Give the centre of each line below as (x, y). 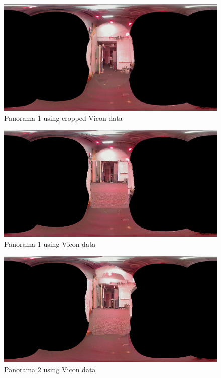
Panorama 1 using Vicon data (50, 243)
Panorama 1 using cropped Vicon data (63, 118)
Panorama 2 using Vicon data (50, 369)
